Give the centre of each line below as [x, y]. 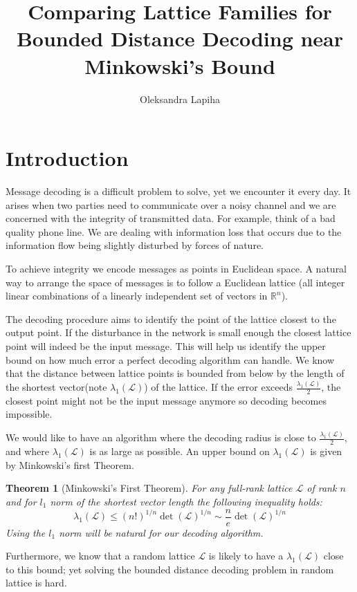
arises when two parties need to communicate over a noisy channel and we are [171, 204]
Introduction [67, 158]
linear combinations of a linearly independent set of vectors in [137, 296]
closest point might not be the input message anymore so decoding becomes [166, 400]
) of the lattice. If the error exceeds [219, 387]
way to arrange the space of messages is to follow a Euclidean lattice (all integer [175, 282]
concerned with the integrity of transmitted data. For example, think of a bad [171, 218]
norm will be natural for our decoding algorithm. [161, 532]
